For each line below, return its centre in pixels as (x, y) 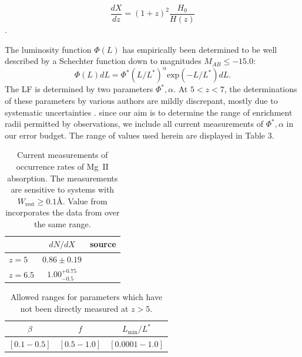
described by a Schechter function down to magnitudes (103, 61)
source (103, 244)
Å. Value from (82, 201)
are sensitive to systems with (63, 189)
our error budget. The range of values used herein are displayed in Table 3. (140, 135)
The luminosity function (48, 49)
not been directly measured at (74, 308)
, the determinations (261, 89)
